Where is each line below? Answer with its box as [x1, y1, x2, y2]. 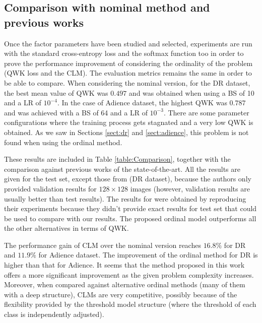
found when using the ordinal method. [4, 137, 122, 147]
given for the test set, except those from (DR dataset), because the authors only [4, 173, 251, 184]
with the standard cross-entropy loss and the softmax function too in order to [4, 48, 244, 58]
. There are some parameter [163, 107, 249, 117]
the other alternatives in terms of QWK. [4, 223, 129, 233]
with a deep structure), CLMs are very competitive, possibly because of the [4, 289, 237, 299]
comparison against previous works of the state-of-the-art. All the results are [4, 163, 240, 174]
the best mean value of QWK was [4, 87, 108, 98]
